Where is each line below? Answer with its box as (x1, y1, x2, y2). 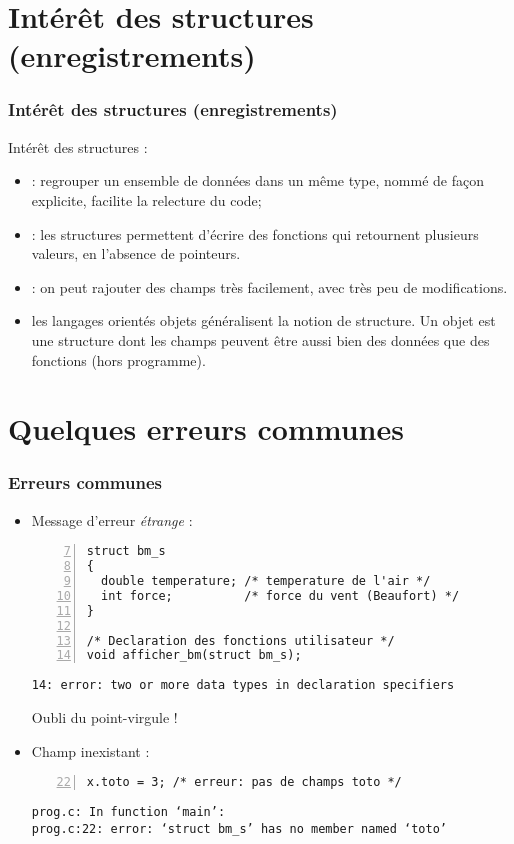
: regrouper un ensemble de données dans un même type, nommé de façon (31, 170, 484, 191)
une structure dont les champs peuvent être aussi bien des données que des (31, 329, 490, 350)
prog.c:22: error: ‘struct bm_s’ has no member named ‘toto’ (31, 821, 448, 836)
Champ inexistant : (31, 740, 150, 761)
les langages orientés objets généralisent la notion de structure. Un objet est (31, 310, 496, 331)
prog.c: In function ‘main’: (31, 805, 226, 820)
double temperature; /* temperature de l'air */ (101, 574, 431, 589)
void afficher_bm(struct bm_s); (86, 648, 302, 663)
